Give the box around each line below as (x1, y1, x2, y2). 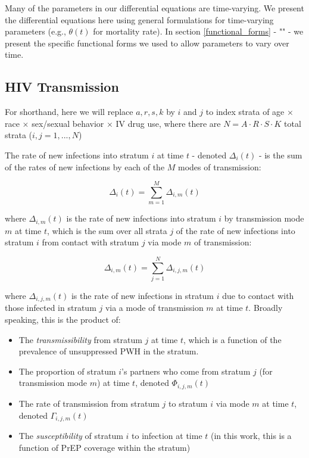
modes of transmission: (178, 160, 261, 173)
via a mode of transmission (105, 301, 204, 314)
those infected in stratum (5, 301, 96, 314)
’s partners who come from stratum (121, 364, 251, 377)
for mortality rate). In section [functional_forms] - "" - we (93, 25, 304, 38)
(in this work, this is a (211, 429, 292, 441)
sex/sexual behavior (32, 117, 104, 129)
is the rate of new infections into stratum (66, 212, 216, 225)
